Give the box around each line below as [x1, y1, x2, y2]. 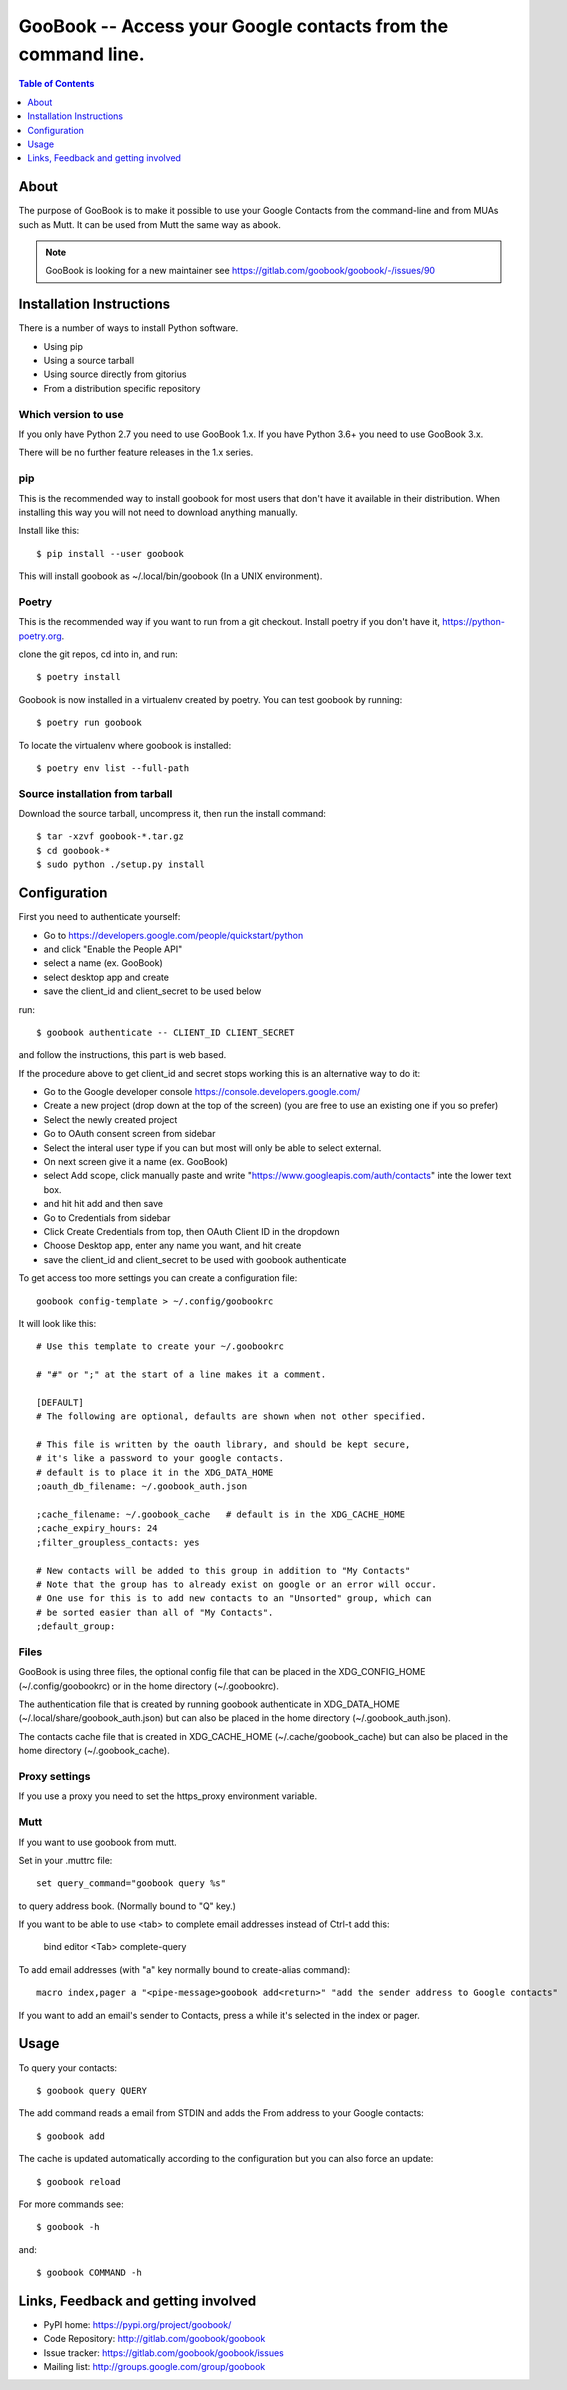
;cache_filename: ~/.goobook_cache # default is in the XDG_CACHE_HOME [36, 1509, 406, 1520]
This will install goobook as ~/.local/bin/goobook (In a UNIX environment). [18, 570, 323, 582]
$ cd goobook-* [36, 845, 111, 856]
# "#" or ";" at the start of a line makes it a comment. [36, 1369, 327, 1380]
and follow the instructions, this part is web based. [18, 1049, 227, 1061]
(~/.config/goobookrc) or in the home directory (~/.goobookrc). [18, 1680, 279, 1692]
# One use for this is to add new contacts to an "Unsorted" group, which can [36, 1593, 432, 1604]
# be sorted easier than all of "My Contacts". [36, 1606, 274, 1618]
